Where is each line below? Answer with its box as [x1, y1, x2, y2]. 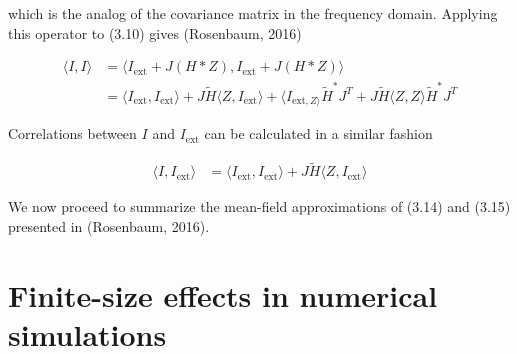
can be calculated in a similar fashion [204, 123, 433, 144]
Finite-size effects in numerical [8, 274, 438, 315]
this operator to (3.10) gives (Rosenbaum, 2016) [8, 22, 302, 43]
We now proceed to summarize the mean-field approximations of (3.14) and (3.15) [8, 196, 511, 217]
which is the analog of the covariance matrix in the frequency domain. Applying [8, 3, 498, 23]
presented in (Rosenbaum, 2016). [8, 215, 210, 236]
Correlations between [8, 123, 137, 144]
